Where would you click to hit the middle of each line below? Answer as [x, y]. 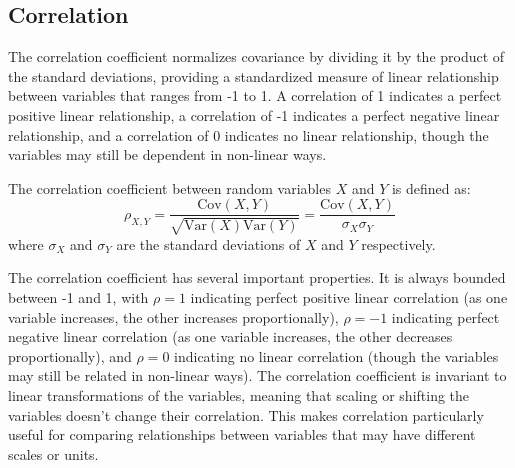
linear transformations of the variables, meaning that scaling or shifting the [239, 394]
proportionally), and [70, 355]
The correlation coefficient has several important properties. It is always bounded [257, 277]
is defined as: [431, 187]
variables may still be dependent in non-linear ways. [167, 154]
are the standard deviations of [208, 243]
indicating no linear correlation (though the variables [336, 355]
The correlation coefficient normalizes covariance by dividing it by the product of [256, 56]
